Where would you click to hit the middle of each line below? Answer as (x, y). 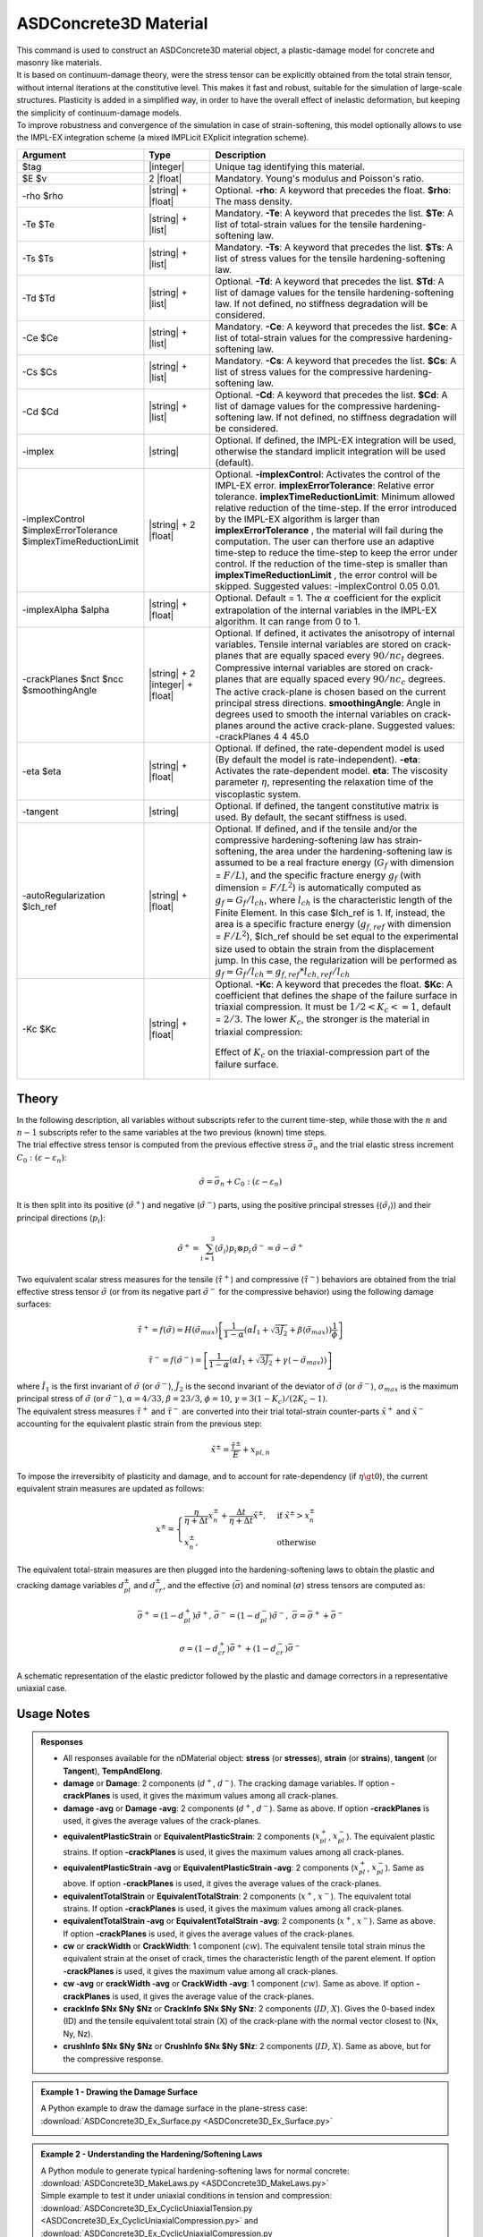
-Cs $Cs (40, 371)
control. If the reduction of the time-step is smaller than (331, 564)
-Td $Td (38, 298)
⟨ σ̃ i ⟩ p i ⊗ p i (233, 1249)
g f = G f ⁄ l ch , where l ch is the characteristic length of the (334, 901)
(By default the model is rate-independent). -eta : (318, 759)
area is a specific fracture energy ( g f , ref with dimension (333, 924)
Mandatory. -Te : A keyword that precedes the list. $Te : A (335, 213)
